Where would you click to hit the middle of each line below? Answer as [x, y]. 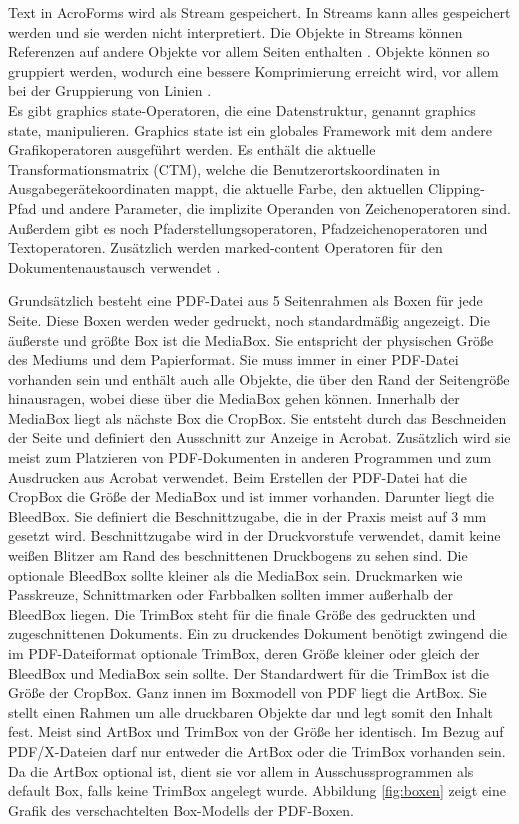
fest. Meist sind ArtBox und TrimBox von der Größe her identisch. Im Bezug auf [256, 731]
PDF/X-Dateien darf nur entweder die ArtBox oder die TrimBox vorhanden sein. [257, 750]
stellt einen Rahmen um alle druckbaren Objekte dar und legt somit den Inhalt [251, 711]
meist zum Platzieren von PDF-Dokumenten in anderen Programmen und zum [250, 457]
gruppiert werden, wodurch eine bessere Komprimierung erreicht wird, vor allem [253, 70]
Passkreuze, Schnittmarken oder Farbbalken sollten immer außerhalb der [231, 594]
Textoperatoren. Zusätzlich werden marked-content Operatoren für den [225, 247]
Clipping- [456, 188]
